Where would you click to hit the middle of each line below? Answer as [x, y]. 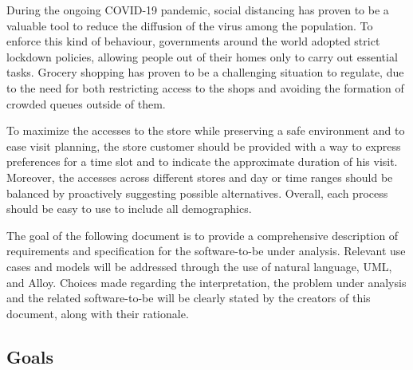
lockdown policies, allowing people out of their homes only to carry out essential [202, 56]
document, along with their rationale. [98, 313]
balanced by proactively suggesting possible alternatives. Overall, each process [197, 193]
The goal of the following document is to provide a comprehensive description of [203, 235]
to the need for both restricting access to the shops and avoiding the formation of [205, 87]
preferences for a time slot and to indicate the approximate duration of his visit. [202, 161]
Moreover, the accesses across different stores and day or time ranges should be [200, 177]
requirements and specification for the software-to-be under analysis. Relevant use [206, 251]
